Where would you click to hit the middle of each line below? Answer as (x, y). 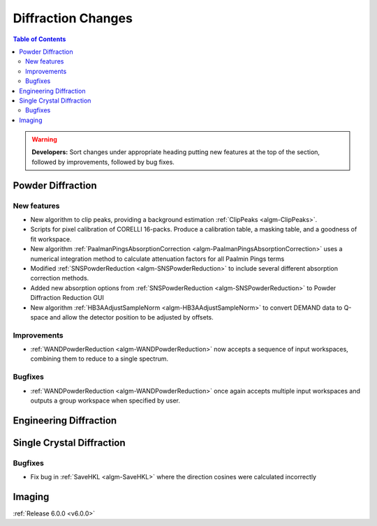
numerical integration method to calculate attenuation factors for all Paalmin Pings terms (157, 259)
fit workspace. (51, 239)
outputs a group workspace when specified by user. (105, 400)
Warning (44, 140)
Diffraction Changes (73, 18)
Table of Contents (39, 39)
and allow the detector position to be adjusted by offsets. (132, 317)
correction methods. (60, 278)
